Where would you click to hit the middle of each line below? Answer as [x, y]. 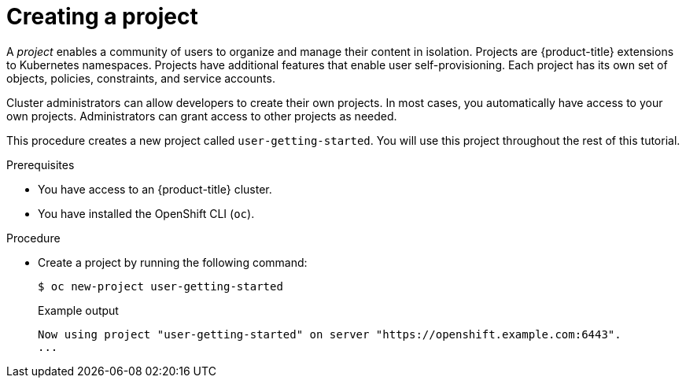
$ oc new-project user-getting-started [160, 286]
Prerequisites [41, 164]
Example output [78, 310]
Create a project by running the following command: [173, 262]
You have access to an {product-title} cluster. [155, 189]
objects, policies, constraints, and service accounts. [141, 78]
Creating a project [102, 17]
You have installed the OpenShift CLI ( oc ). [146, 213]
